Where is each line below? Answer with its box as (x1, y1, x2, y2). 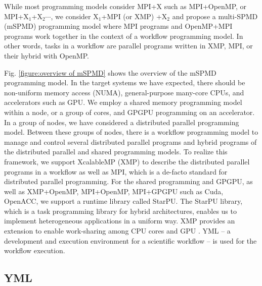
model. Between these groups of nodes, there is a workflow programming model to (4, 127, 258, 137)
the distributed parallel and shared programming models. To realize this (4, 146, 228, 157)
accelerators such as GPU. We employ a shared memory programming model (4, 97, 242, 107)
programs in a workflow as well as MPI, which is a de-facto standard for (4, 166, 228, 177)
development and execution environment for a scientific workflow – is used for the (4, 235, 257, 246)
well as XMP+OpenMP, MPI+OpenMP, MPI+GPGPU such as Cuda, (4, 186, 224, 196)
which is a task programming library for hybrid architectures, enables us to (4, 205, 237, 216)
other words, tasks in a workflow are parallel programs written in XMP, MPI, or (4, 40, 253, 51)
